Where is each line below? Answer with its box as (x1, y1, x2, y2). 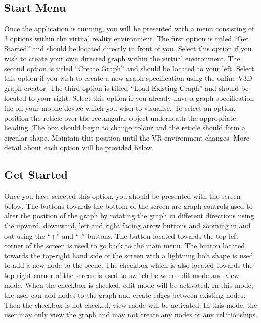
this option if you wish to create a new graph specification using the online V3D (4, 73, 252, 83)
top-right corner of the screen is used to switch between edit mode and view (4, 269, 239, 280)
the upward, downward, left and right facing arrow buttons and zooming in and (4, 220, 251, 230)
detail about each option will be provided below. (4, 142, 154, 153)
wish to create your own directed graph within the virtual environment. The (4, 53, 240, 63)
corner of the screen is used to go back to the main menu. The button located (4, 240, 245, 251)
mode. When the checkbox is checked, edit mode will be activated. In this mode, (4, 280, 253, 290)
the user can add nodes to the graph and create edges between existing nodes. (4, 290, 246, 300)
